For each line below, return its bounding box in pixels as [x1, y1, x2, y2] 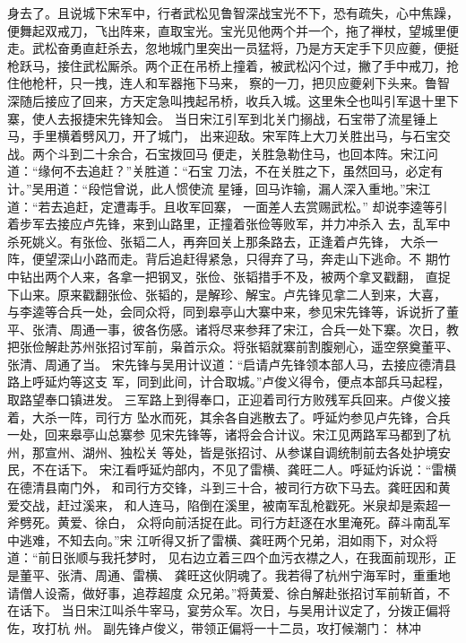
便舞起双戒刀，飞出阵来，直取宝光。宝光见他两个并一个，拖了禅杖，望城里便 [7, 21, 459, 39]
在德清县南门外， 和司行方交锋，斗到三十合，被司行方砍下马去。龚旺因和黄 [7, 478, 451, 497]
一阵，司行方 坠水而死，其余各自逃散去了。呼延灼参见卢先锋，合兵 [56, 407, 451, 426]
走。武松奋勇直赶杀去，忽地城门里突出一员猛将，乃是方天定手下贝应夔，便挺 [7, 39, 459, 57]
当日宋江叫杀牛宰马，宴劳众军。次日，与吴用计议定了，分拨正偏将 [61, 601, 451, 620]
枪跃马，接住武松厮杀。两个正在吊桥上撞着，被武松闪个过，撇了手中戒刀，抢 [7, 56, 459, 74]
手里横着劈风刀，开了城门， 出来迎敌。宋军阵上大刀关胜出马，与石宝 [31, 126, 438, 145]
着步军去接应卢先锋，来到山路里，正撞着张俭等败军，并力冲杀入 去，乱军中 [7, 214, 451, 233]
